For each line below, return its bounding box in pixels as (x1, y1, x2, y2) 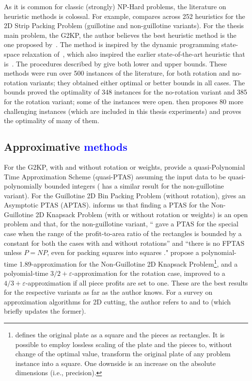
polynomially (4, 181, 42, 191)
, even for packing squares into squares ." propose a (47, 247, 199, 257)
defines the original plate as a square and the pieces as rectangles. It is (15, 330, 225, 340)
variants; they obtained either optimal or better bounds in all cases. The (30, 77, 245, 87)
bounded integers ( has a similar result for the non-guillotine (44, 181, 224, 191)
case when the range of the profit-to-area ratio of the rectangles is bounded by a (4, 228, 242, 238)
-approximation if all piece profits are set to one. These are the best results (25, 277, 248, 287)
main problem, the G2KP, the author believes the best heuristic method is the (4, 30, 236, 40)
